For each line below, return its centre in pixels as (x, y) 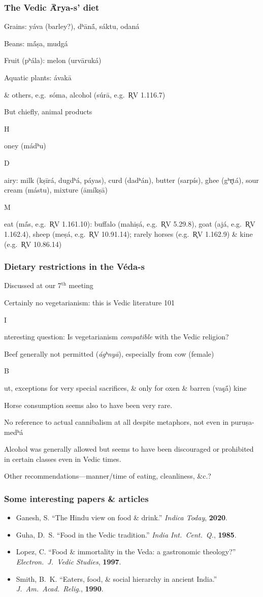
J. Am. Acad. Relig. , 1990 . (60, 589)
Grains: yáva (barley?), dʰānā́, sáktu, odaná (72, 26)
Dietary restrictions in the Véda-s (74, 266)
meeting (81, 285)
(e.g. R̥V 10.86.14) (33, 244)
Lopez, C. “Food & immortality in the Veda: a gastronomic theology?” (126, 552)
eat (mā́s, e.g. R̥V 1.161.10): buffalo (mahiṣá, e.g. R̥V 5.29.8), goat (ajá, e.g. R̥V (130, 224)
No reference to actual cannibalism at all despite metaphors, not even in (117, 422)
